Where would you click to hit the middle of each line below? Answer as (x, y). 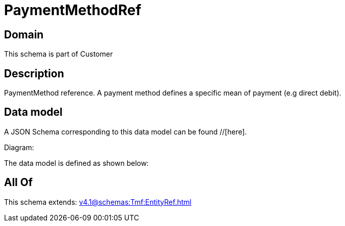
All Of (18, 183)
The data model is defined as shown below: (77, 163)
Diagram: (19, 147)
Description (34, 73)
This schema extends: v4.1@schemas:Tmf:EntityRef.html (98, 202)
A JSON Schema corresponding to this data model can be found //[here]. (126, 131)
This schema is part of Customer (59, 54)
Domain (24, 34)
